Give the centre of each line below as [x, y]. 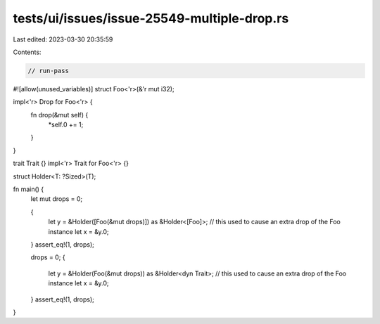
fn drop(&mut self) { [59, 115]
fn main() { [28, 189]
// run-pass [49, 71]
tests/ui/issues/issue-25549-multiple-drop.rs [151, 18]
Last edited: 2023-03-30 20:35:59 [63, 39]
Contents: [27, 52]
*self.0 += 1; [66, 125]
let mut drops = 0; [57, 199]
